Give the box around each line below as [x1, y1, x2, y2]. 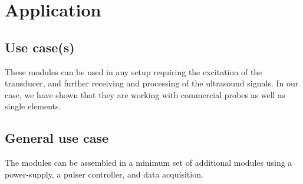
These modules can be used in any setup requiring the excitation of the [5, 65, 262, 78]
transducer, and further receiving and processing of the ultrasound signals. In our [5, 77, 299, 89]
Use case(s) [5, 38, 75, 56]
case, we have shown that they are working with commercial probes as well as [5, 88, 285, 101]
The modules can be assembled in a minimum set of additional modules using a [5, 156, 292, 169]
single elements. [5, 100, 61, 112]
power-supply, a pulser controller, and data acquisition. [5, 168, 203, 180]
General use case [5, 129, 109, 147]
